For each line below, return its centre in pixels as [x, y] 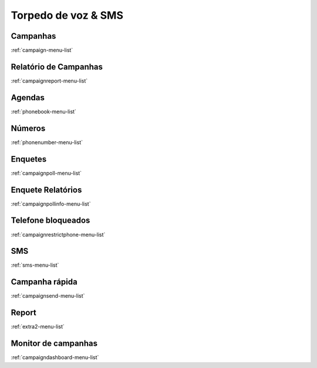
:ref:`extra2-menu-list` [38, 327]
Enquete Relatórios [46, 190]
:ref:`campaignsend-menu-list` [48, 296]
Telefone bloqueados [50, 221]
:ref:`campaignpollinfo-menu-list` [51, 204]
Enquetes [29, 159]
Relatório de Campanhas [57, 67]
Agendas [28, 98]
